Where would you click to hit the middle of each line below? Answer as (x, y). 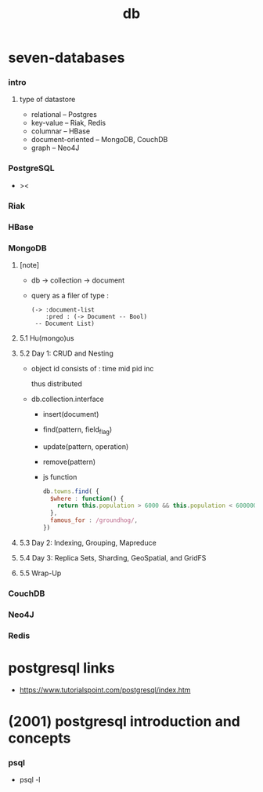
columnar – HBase (61, 131)
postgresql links (61, 668)
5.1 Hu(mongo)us (47, 338)
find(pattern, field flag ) (77, 430)
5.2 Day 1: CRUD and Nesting (66, 353)
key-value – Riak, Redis (68, 123)
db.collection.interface (67, 399)
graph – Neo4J (55, 148)
